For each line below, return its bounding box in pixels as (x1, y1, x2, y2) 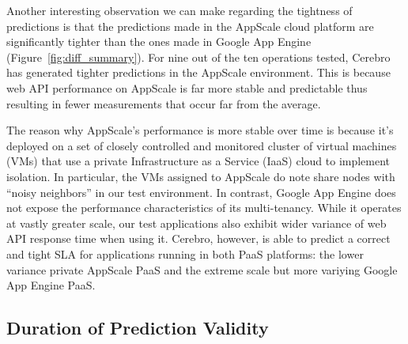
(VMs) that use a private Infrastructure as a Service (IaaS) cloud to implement (6, 153, 391, 169)
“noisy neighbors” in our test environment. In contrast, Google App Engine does (6, 183, 396, 200)
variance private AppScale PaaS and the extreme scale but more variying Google (6, 261, 398, 278)
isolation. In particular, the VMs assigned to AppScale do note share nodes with (6, 168, 395, 184)
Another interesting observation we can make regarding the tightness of (6, 2, 353, 18)
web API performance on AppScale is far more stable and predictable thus (6, 79, 368, 96)
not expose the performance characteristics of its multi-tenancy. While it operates (6, 199, 402, 216)
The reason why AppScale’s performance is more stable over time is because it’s (6, 122, 394, 138)
